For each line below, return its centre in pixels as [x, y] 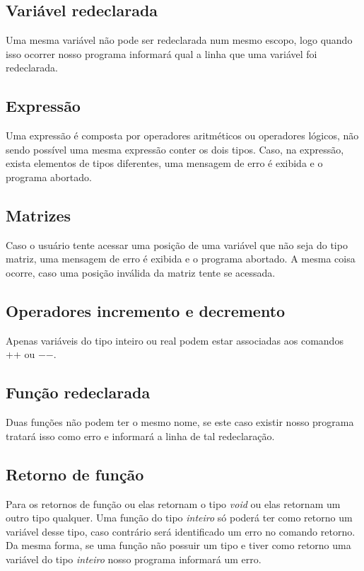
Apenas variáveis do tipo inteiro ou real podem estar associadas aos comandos [175, 340]
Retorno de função [75, 474]
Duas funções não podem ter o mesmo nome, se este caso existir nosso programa [180, 422]
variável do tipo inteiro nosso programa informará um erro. [134, 559]
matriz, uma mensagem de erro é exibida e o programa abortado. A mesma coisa [181, 259]
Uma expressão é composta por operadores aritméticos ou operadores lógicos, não [182, 135]
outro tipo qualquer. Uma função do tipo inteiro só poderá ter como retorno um [179, 518]
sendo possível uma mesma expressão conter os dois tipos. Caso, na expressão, [175, 149]
